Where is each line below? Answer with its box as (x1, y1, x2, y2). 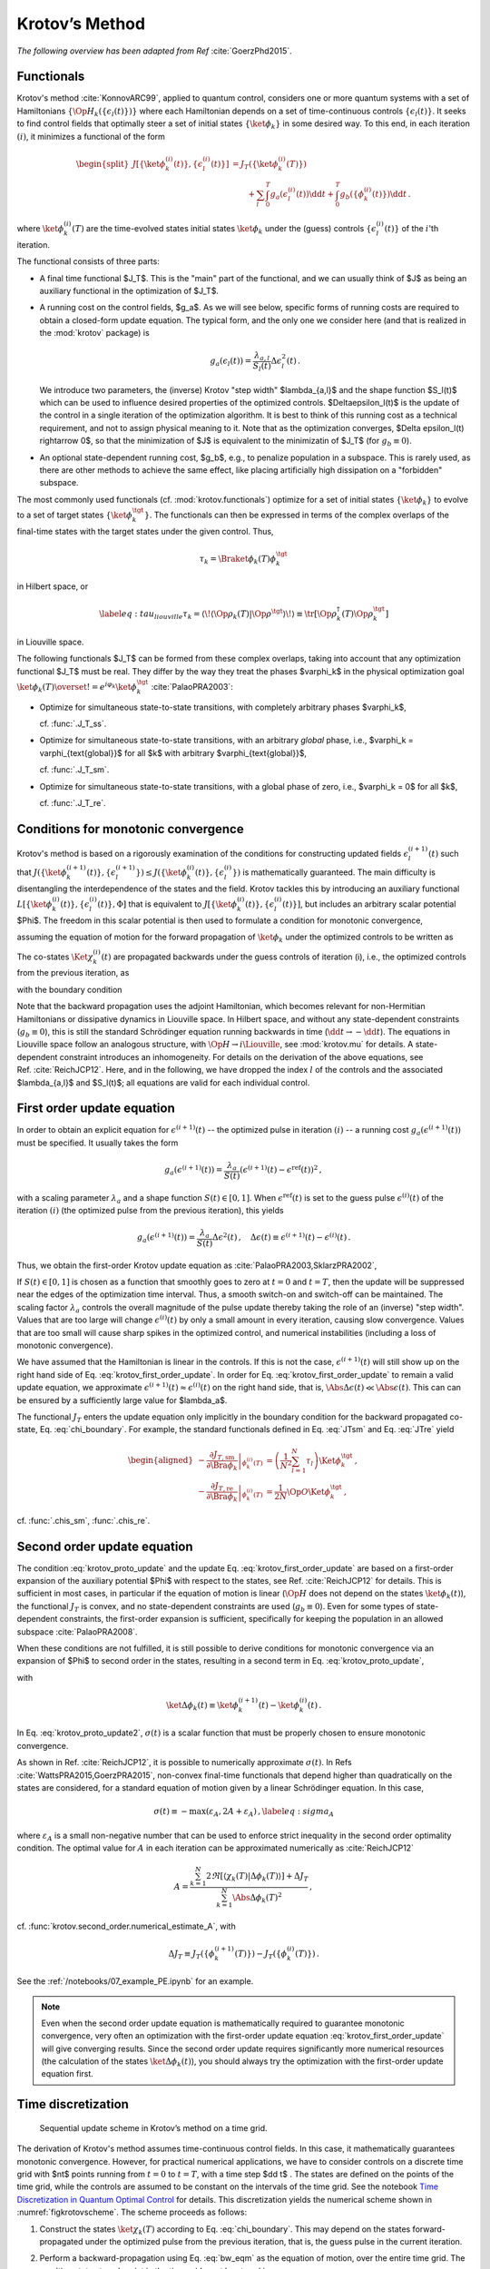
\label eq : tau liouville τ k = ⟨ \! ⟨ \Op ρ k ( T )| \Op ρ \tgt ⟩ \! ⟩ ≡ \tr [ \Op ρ (99, 607, 338, 622)
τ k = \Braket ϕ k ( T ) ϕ (199, 554, 277, 566)
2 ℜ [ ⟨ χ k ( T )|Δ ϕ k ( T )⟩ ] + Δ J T (205, 1871, 309, 1883)
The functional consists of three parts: (16, 256, 161, 267)
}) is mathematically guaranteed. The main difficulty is (231, 867, 436, 878)
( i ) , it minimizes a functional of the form (16, 131, 165, 142)
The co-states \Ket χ (16, 951, 94, 962)
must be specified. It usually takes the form (16, 1137, 179, 1148)
